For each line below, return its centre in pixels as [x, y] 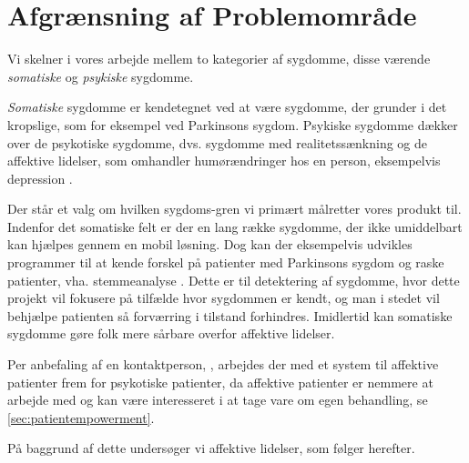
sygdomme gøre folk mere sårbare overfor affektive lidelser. [171, 333]
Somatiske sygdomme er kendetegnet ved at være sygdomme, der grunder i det [227, 107]
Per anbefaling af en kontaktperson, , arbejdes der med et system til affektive [223, 364]
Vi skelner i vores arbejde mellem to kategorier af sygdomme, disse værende [219, 59]
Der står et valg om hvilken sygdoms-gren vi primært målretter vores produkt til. [234, 209]
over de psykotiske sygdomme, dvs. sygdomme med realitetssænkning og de [218, 142]
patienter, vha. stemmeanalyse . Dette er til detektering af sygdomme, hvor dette [234, 280]
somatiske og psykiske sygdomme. [101, 76]
